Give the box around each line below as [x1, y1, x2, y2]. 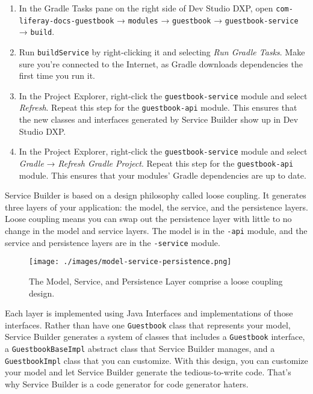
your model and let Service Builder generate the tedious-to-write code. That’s [5, 366, 291, 378]
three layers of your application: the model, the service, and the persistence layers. [5, 200, 308, 213]
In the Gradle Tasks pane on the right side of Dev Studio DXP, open [19, 2, 273, 14]
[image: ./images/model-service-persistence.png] [29, 257, 232, 266]
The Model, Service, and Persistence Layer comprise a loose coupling [29, 274, 283, 287]
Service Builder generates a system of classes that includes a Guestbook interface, [5, 330, 305, 343]
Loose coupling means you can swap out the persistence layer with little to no [5, 212, 292, 225]
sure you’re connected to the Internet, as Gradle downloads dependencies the [19, 57, 303, 70]
